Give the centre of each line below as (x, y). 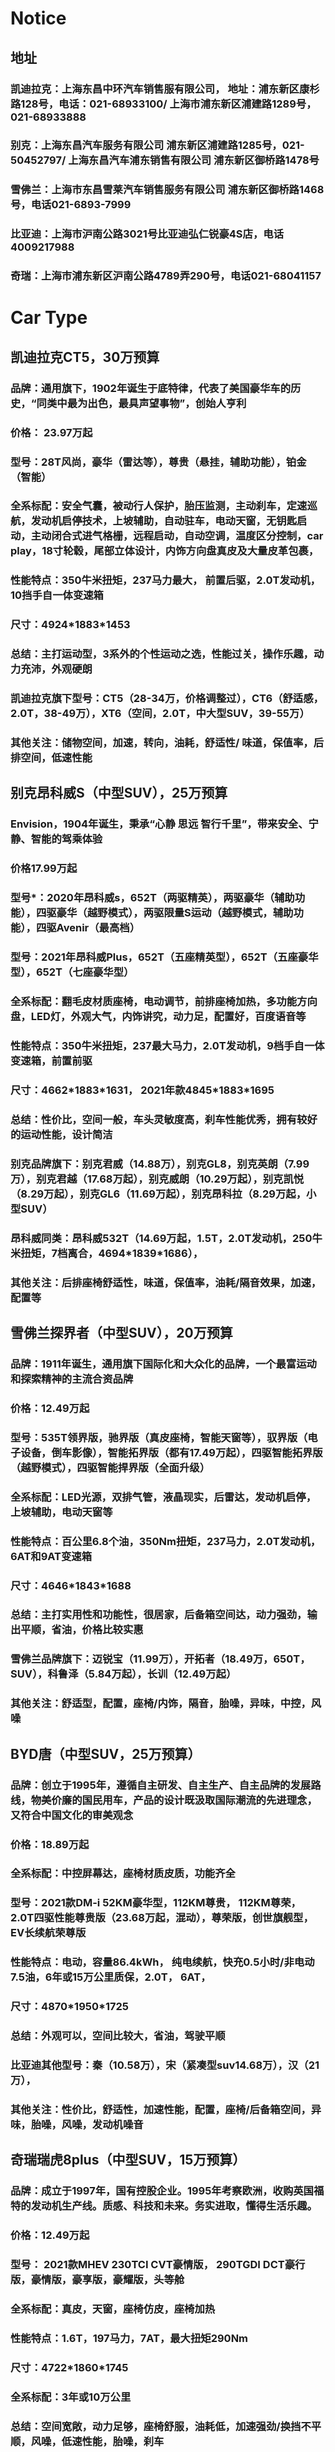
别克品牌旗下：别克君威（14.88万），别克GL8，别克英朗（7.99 (160, 1164)
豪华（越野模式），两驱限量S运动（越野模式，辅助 (175, 913)
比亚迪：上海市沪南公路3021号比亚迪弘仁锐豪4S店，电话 (147, 234)
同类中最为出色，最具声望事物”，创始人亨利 (141, 403)
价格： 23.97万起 (51, 432)
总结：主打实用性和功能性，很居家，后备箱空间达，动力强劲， (159, 1615)
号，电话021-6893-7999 (71, 205)
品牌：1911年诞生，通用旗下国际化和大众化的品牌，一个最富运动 (163, 1364)
